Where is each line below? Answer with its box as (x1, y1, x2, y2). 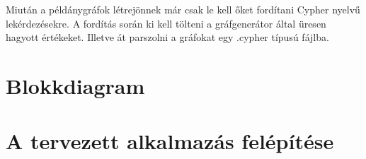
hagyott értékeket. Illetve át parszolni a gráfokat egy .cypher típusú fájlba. (6, 30, 329, 45)
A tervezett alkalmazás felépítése (6, 126, 334, 155)
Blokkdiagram (6, 71, 145, 100)
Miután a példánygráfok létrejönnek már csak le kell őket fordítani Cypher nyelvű (6, 2, 360, 16)
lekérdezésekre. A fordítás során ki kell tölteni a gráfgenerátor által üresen (6, 16, 326, 30)
